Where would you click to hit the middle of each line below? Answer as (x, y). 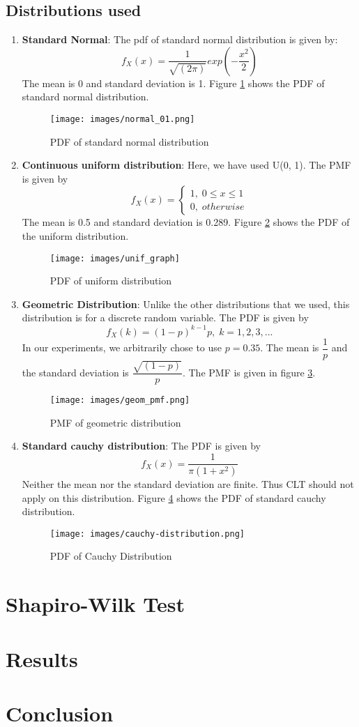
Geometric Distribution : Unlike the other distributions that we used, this (186, 304)
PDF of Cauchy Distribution (111, 556)
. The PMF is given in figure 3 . (249, 372)
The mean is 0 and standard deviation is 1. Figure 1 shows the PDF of (173, 83)
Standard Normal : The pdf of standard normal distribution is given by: (180, 39)
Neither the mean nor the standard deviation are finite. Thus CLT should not (188, 483)
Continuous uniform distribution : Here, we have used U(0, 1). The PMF (186, 165)
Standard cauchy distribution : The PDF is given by (141, 446)
